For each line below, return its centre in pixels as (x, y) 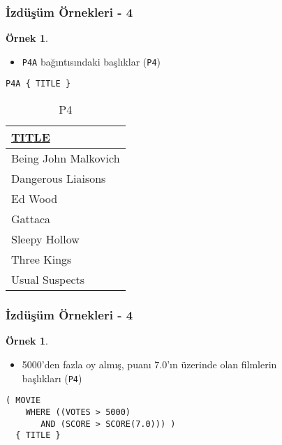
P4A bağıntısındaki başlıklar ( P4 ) (91, 61)
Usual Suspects (48, 280)
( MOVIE (23, 401)
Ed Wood (35, 199)
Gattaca (31, 219)
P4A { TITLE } (38, 84)
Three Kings (42, 259)
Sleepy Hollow (45, 239)
